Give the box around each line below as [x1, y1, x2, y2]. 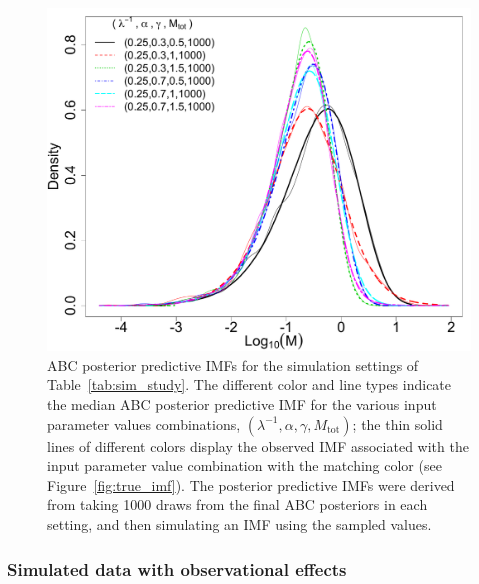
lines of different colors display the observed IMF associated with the [47, 435, 469, 456]
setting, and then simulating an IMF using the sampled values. [47, 514, 432, 534]
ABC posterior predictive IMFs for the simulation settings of [47, 354, 419, 375]
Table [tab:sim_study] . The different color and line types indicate [47, 374, 452, 395]
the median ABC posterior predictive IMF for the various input [47, 394, 437, 415]
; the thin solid [352, 413, 443, 434]
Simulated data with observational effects [7, 556, 347, 581]
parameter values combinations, [47, 413, 241, 434]
